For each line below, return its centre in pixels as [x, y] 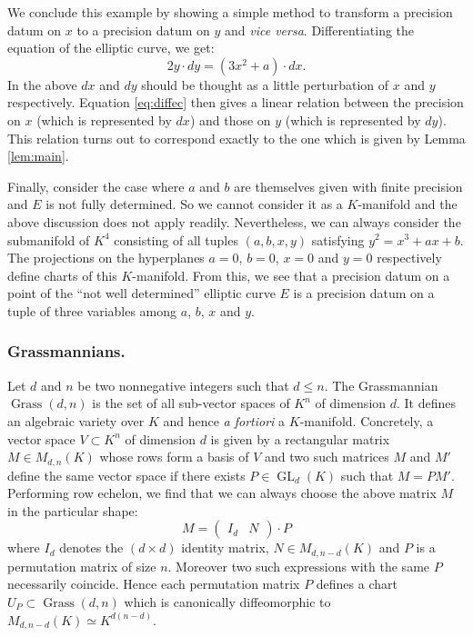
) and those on [230, 119]
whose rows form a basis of [174, 457]
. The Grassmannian [381, 385]
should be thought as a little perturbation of [265, 84]
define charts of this [62, 275]
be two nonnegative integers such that [183, 385]
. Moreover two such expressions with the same [299, 566]
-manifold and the [408, 204]
